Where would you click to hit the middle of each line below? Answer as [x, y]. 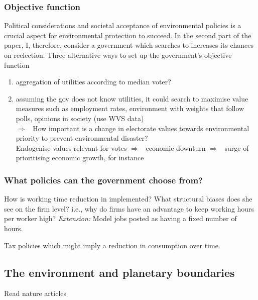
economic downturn [176, 147]
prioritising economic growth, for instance [80, 158]
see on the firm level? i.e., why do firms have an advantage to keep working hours [129, 208]
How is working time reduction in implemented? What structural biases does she [128, 199]
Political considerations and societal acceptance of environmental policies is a [123, 25]
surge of [237, 147]
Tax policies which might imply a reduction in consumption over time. [112, 245]
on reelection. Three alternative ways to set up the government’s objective [118, 55]
